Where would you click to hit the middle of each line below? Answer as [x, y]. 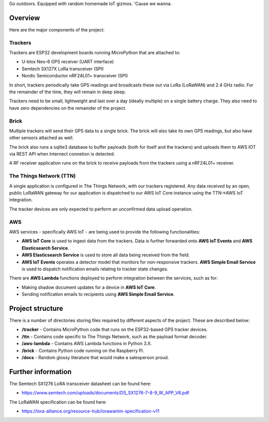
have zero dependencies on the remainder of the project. [68, 108]
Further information [40, 372]
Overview [25, 18]
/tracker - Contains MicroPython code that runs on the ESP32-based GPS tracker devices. [115, 330]
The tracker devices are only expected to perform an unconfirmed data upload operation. [101, 209]
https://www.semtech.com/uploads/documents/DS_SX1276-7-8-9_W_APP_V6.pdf [105, 393]
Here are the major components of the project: [57, 29]
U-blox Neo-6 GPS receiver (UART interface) [68, 62]
